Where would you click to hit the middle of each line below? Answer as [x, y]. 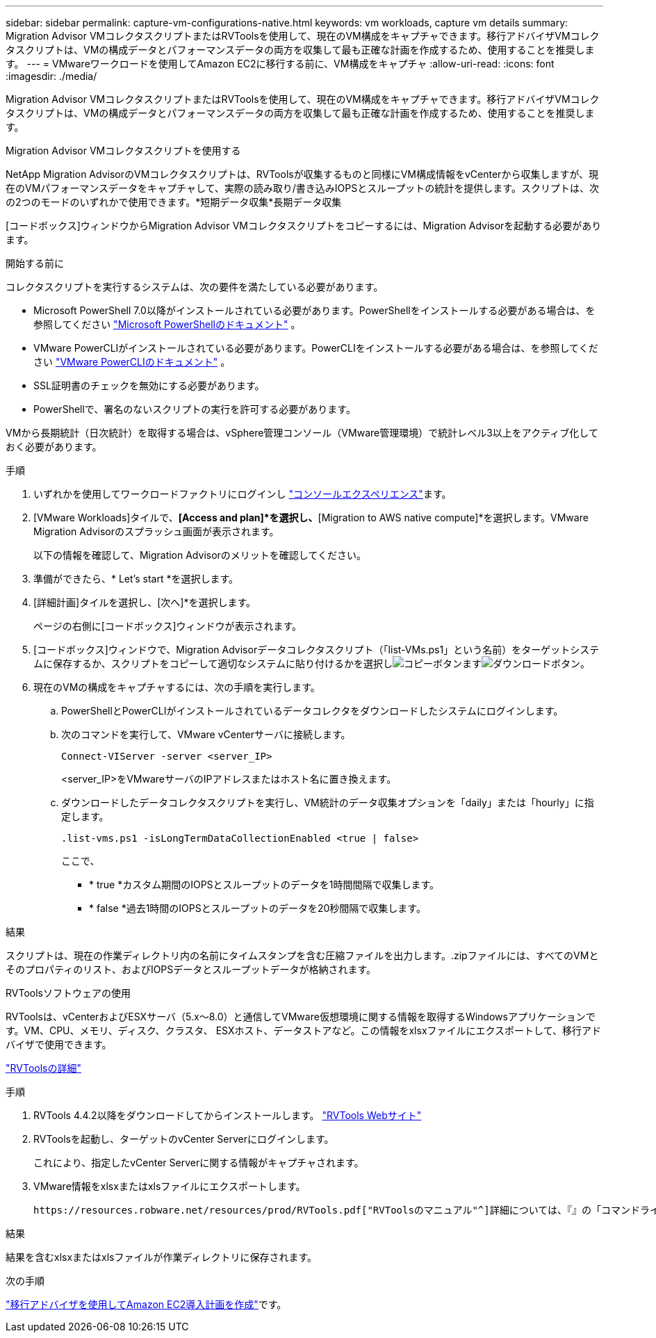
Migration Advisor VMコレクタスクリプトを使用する [123, 150]
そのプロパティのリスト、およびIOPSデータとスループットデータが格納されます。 [191, 969]
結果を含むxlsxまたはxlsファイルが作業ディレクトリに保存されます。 [162, 1257]
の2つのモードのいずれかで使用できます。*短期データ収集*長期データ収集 [174, 202]
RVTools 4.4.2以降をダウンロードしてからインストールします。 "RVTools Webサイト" [228, 1115]
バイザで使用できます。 [59, 1044]
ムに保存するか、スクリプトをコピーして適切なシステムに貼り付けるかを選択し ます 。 [312, 663]
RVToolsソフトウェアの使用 [68, 993]
